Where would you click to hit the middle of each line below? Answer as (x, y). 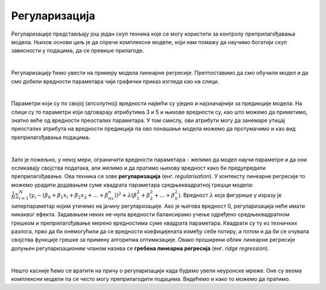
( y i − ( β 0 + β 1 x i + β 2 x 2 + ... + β (69, 196)
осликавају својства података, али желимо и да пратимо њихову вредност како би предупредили (138, 168)
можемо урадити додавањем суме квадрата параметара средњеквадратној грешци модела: (132, 185)
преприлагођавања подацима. (51, 137)
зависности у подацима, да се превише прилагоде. (78, 51)
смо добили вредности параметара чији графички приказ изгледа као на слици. (115, 81)
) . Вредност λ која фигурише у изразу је (230, 195)
